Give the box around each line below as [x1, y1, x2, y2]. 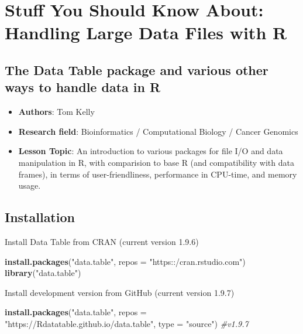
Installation [5, 208, 75, 226]
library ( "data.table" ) [5, 267, 81, 279]
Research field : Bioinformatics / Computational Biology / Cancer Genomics [18, 125, 298, 137]
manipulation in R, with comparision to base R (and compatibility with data [18, 156, 294, 168]
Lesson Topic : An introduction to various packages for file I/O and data [18, 145, 283, 157]
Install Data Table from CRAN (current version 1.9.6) [5, 235, 199, 247]
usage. [18, 179, 41, 192]
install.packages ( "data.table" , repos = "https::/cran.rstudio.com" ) [5, 255, 246, 267]
